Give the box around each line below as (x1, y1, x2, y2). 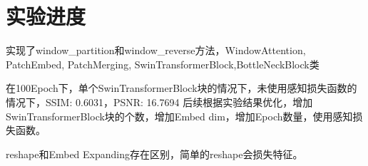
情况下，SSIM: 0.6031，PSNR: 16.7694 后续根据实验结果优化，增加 (6, 94, 313, 109)
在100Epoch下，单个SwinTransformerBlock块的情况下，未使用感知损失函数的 (6, 81, 357, 95)
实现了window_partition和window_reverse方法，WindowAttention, (6, 43, 306, 58)
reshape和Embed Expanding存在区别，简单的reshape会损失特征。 (6, 146, 303, 161)
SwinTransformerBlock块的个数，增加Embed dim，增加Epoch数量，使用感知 (6, 108, 353, 123)
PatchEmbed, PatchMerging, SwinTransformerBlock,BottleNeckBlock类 (6, 56, 320, 71)
